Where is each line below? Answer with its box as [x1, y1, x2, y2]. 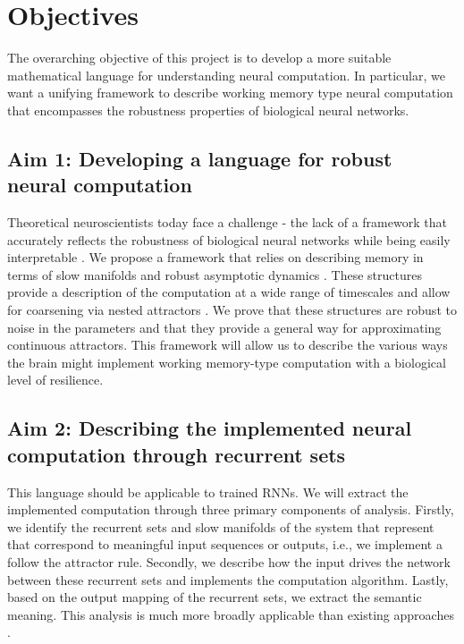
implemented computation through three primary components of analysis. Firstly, [7, 500, 454, 519]
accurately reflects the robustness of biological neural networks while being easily [7, 230, 451, 249]
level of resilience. [7, 370, 104, 389]
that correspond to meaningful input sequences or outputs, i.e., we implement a [7, 535, 443, 554]
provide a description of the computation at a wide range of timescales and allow [7, 283, 451, 301]
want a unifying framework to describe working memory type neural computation [7, 83, 453, 102]
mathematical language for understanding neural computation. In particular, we [7, 65, 445, 84]
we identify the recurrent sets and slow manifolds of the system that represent [7, 517, 434, 536]
